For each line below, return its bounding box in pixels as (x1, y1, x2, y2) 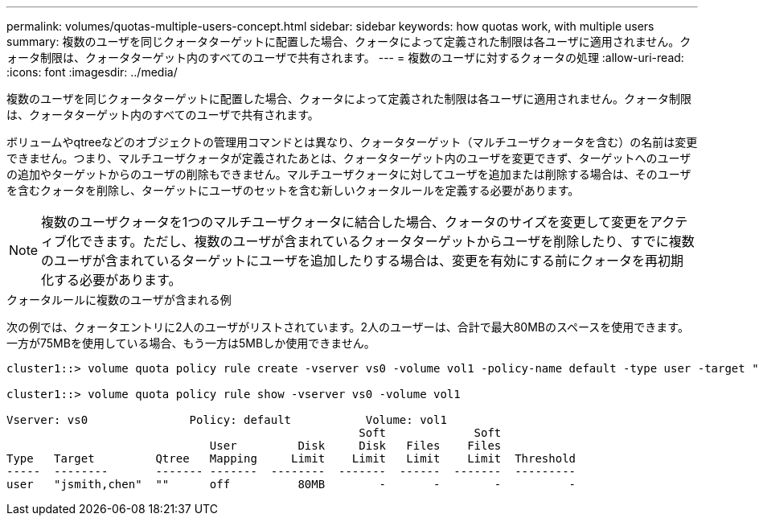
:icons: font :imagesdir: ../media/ (6, 65, 178, 79)
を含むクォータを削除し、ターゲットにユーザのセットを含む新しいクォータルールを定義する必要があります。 (6, 183, 580, 197)
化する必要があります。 (41, 272, 182, 288)
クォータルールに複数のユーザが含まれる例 (6, 293, 232, 306)
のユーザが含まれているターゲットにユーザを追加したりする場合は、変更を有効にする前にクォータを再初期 (41, 253, 684, 269)
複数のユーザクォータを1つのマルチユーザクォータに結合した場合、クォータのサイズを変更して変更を (41, 214, 650, 230)
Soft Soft (359, 426, 502, 439)
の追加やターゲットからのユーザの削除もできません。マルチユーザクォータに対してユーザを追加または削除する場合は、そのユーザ (6, 167, 691, 181)
